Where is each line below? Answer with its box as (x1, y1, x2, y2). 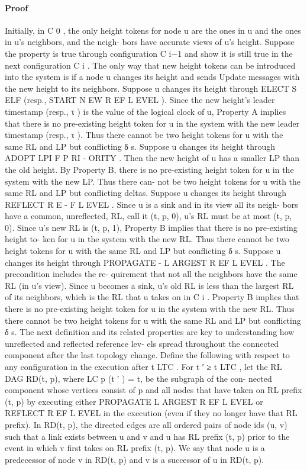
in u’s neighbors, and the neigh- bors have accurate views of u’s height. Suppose (5, 36, 295, 48)
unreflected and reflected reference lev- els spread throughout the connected (5, 337, 279, 349)
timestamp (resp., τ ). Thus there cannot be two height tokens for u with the (5, 128, 283, 141)
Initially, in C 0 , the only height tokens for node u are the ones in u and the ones (5, 24, 301, 36)
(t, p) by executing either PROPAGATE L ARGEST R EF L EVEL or (5, 395, 263, 407)
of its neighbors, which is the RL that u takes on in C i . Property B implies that (5, 291, 299, 303)
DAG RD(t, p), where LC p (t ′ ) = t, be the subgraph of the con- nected (5, 372, 272, 384)
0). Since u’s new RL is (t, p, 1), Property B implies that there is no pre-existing (5, 221, 298, 233)
